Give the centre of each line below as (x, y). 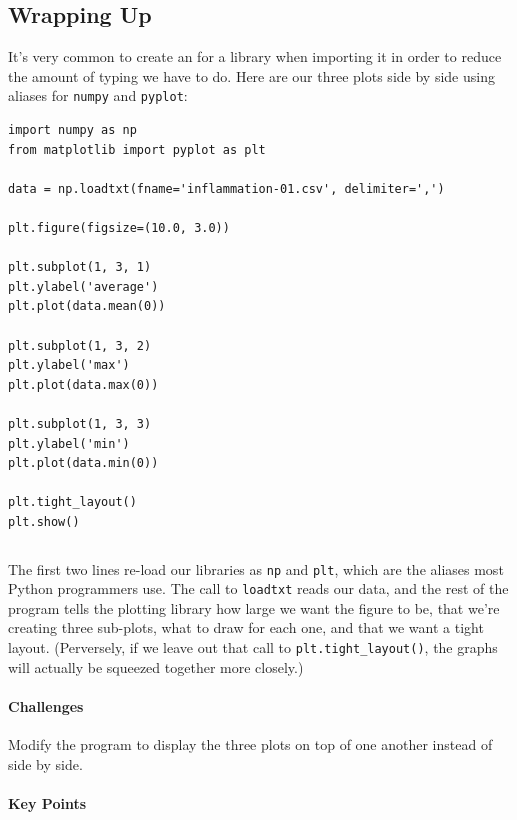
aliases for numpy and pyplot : (98, 95)
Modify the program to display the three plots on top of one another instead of (250, 744)
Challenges (46, 705)
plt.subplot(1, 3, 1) (80, 267)
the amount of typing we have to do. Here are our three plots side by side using (251, 75)
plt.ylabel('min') (69, 443)
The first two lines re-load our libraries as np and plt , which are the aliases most (256, 568)
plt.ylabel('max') (69, 365)
